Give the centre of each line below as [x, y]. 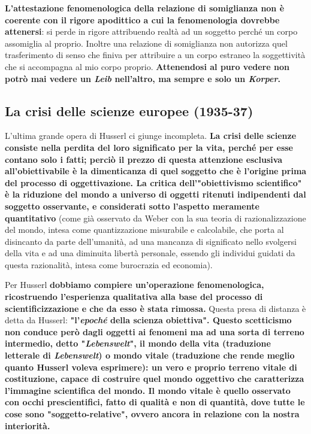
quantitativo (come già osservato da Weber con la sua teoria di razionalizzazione [155, 218]
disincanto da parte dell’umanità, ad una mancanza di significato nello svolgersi [151, 241]
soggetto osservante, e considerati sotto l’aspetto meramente [132, 206]
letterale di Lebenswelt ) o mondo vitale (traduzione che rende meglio [150, 355]
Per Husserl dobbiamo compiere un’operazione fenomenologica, [135, 285]
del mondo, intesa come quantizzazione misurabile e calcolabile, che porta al [144, 230]
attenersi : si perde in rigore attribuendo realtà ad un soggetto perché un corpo [151, 31]
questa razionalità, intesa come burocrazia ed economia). [109, 264]
